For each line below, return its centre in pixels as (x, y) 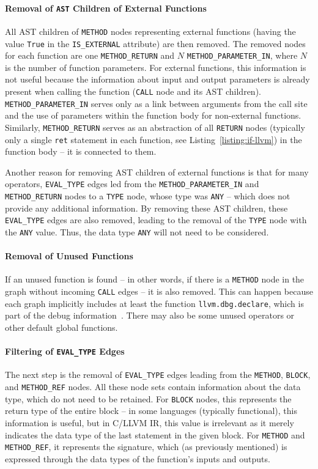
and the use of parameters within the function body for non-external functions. (153, 115)
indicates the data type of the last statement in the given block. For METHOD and (155, 434)
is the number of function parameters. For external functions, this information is (156, 67)
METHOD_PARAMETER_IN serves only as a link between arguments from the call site (156, 103)
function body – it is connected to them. (81, 151)
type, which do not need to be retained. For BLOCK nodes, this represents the (148, 398)
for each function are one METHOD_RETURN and (90, 55)
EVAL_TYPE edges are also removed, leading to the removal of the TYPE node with (156, 220)
